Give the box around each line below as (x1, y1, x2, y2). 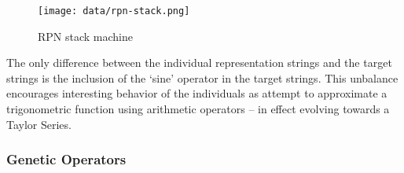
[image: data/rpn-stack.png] (38, 6, 190, 17)
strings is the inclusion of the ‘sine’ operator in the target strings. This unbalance (6, 69, 398, 86)
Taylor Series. (6, 116, 72, 132)
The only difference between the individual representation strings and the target (6, 54, 392, 71)
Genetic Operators (6, 149, 127, 169)
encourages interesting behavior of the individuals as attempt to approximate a (6, 85, 387, 101)
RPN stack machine (38, 28, 134, 44)
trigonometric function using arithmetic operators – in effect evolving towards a (6, 101, 390, 117)
